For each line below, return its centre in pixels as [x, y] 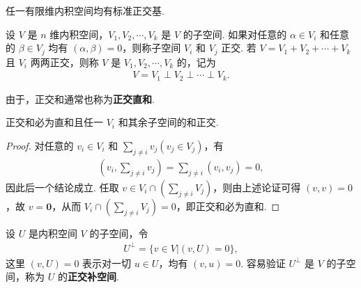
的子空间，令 [119, 233]
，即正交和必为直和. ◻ [228, 206]
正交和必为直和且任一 [54, 122]
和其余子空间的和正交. [168, 122]
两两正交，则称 [64, 62]
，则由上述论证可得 [257, 187]
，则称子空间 [152, 48]
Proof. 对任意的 [40, 145]
